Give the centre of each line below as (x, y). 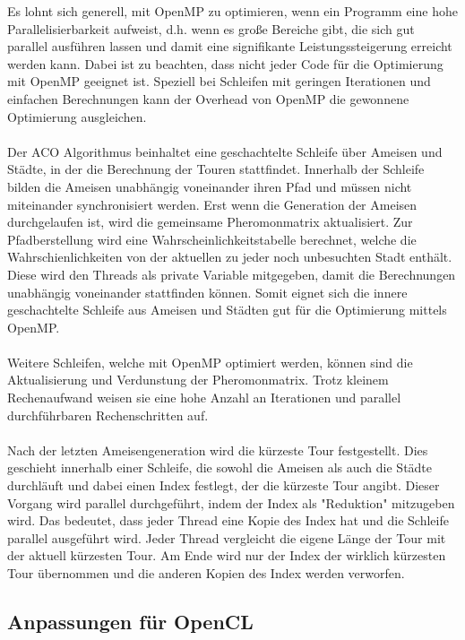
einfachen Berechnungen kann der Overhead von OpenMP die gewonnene (208, 98)
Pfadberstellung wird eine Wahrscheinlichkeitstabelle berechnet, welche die (212, 239)
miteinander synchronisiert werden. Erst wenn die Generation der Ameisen (212, 204)
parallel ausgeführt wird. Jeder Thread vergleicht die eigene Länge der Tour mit (227, 537)
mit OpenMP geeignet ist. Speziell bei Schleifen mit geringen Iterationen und (219, 81)
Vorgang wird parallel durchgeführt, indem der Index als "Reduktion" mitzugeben (231, 502)
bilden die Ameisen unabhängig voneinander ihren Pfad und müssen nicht (210, 186)
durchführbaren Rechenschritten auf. (108, 415)
